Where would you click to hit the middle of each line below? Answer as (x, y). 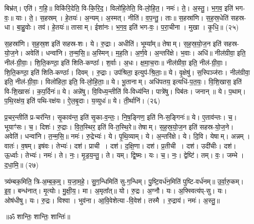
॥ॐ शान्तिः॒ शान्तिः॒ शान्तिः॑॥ (37, 216)
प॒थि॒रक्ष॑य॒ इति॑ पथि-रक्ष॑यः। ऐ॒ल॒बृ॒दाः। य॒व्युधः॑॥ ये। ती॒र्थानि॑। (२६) (82, 101)
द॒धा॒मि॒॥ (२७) (21, 164)
